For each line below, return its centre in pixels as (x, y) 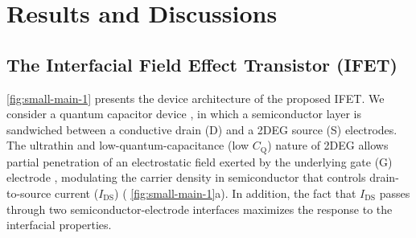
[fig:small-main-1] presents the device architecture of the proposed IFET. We (196, 98)
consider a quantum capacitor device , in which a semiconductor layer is (184, 114)
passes (395, 193)
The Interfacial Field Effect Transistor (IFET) (202, 64)
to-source (29, 193)
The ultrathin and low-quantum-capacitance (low (128, 145)
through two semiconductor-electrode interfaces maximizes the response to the (200, 209)
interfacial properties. (59, 225)
